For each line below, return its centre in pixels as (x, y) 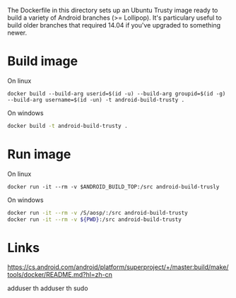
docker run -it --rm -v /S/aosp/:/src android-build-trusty (98, 213)
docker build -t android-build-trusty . (68, 126)
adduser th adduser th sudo (48, 288)
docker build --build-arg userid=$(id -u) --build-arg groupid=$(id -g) (117, 94)
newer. (17, 32)
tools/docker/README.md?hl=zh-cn (60, 275)
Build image (43, 61)
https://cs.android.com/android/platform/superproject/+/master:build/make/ (118, 267)
